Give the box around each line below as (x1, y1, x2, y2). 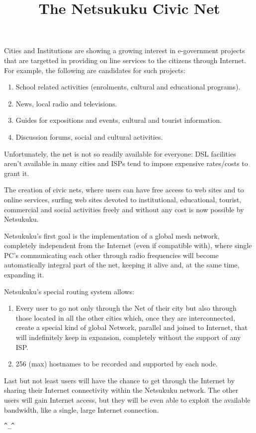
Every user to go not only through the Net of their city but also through (15, 303, 237, 313)
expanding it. (4, 269, 44, 280)
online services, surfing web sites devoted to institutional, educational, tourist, (4, 194, 242, 204)
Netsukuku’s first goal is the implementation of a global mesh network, (4, 230, 220, 241)
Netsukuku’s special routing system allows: (4, 286, 134, 296)
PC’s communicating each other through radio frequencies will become (4, 250, 219, 260)
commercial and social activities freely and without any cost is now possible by (4, 204, 244, 214)
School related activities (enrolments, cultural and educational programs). (15, 82, 241, 92)
